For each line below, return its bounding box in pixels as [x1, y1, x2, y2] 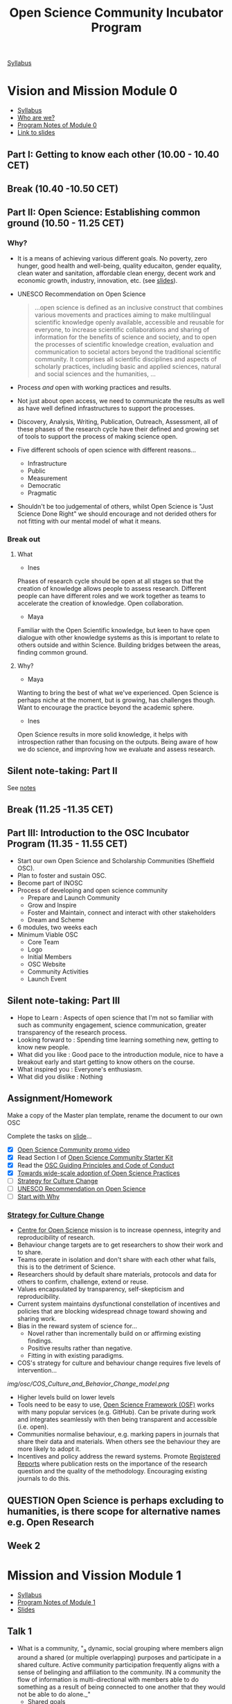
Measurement [27, 474, 68, 482]
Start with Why [17, 1192, 60, 1200]
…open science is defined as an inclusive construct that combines [34, 303, 224, 311]
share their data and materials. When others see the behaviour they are [17, 1437, 221, 1446]
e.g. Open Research [7, 1516, 95, 1528]
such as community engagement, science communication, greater [17, 1020, 206, 1029]
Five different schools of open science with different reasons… [17, 445, 196, 454]
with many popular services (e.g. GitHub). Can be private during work [17, 1408, 216, 1416]
